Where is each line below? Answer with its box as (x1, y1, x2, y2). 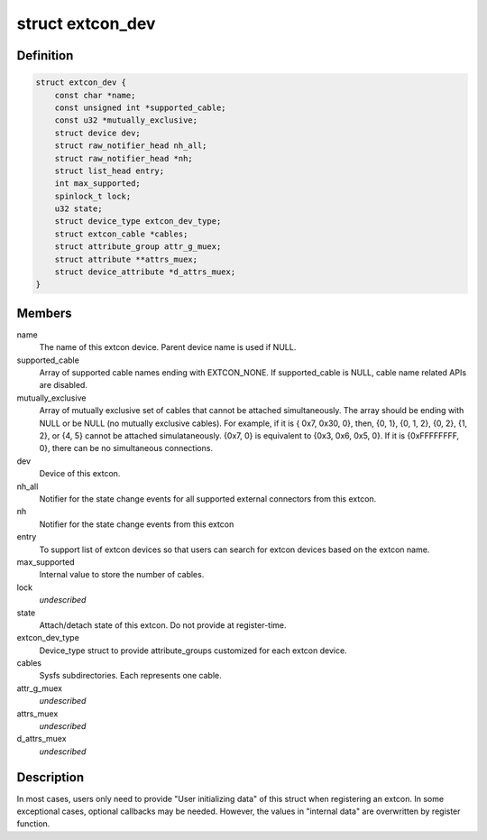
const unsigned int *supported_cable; (54, 102, 226, 113)
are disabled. (39, 380, 87, 391)
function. (16, 818, 51, 829)
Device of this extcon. (39, 468, 121, 479)
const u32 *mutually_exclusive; (54, 115, 198, 125)
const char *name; (54, 90, 136, 100)
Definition (16, 48, 74, 63)
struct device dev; (54, 127, 142, 138)
